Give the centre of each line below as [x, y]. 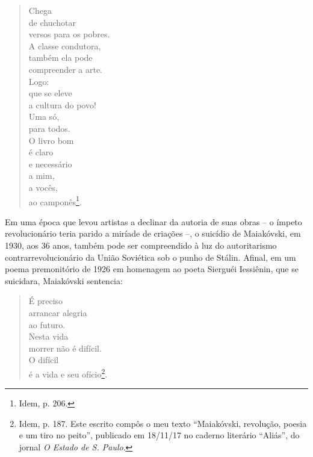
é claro [41, 152]
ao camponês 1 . [55, 201]
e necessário [50, 163]
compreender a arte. [66, 69]
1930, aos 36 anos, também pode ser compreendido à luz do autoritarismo [141, 245]
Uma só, [44, 117]
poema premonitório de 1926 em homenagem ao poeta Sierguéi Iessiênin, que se [152, 269]
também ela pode [60, 58]
